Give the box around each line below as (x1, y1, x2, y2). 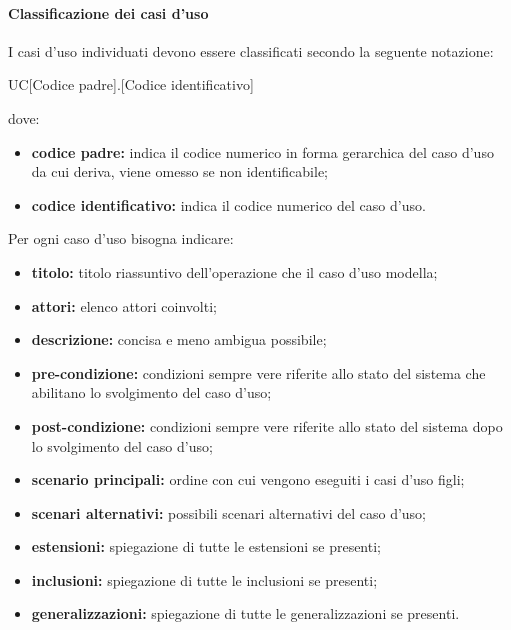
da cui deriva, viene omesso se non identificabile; (31, 161, 328, 182)
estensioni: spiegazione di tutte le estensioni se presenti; (31, 536, 381, 557)
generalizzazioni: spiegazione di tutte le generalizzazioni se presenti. (31, 603, 460, 624)
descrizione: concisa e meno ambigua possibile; (31, 329, 327, 350)
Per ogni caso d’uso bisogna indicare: (8, 228, 234, 249)
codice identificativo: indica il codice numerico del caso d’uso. (31, 194, 426, 215)
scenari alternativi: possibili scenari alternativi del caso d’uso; (31, 502, 427, 523)
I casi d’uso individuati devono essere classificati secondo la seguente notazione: (8, 40, 494, 61)
